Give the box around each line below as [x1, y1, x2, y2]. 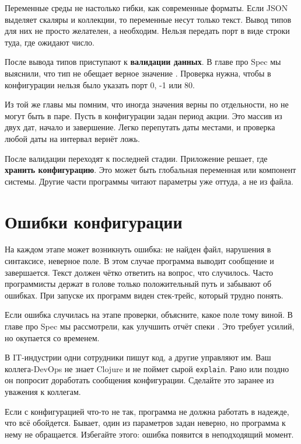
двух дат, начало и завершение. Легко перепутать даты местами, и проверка [5, 121, 275, 133]
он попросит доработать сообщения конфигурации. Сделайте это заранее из [5, 374, 274, 386]
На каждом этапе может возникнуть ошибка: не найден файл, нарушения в [5, 243, 271, 255]
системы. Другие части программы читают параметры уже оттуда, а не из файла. [5, 175, 293, 187]
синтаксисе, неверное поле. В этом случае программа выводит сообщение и [5, 255, 274, 267]
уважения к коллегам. [5, 386, 81, 398]
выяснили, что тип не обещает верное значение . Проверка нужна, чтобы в [5, 67, 271, 79]
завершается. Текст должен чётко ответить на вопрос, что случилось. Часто [5, 266, 274, 278]
